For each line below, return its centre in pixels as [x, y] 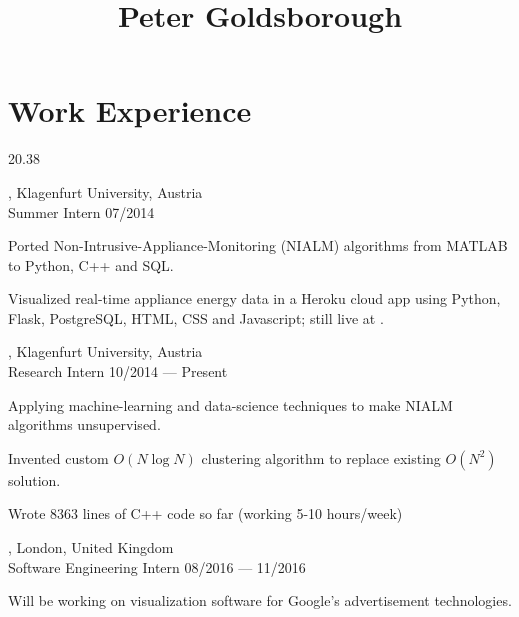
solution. [34, 479]
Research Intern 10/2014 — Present [118, 371]
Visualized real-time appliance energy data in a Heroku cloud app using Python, [254, 298]
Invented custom [58, 457]
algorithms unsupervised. [84, 424]
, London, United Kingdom [91, 547]
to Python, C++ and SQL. [91, 264]
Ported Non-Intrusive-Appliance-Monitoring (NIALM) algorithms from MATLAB [258, 245]
